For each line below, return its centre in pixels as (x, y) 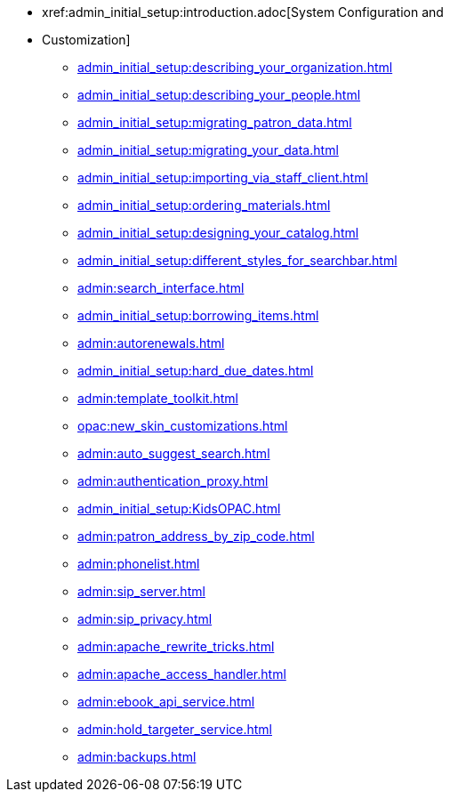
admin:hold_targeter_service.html (175, 729)
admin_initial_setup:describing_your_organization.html (235, 67)
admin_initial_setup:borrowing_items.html (198, 315)
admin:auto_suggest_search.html (174, 453)
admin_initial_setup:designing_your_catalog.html (218, 233)
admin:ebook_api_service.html (166, 702)
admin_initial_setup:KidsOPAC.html (179, 508)
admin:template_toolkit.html (158, 398)
